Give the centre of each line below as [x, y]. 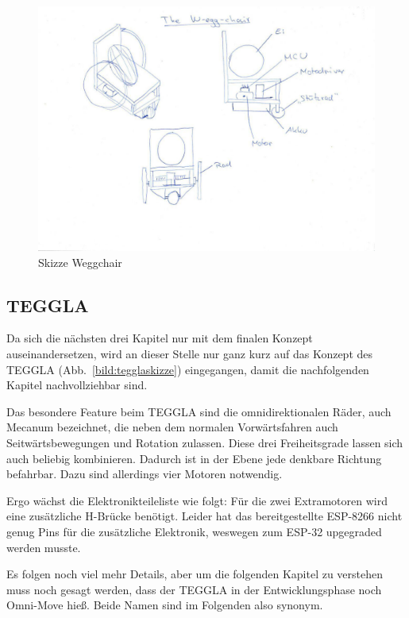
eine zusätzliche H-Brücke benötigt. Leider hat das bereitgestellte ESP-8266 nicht [204, 516]
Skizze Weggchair [80, 262]
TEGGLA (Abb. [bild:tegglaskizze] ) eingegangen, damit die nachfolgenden [188, 369]
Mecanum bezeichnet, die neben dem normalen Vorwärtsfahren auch [172, 427]
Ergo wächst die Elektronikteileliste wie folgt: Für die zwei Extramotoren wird [197, 500]
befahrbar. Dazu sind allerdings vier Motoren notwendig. [145, 474]
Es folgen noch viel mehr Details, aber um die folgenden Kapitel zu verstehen [195, 574]
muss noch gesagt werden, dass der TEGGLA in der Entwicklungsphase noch [194, 589]
